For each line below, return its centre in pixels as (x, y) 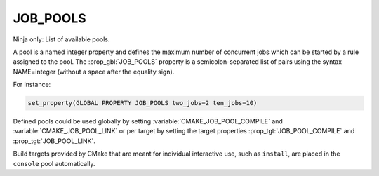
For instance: (32, 85)
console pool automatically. (54, 163)
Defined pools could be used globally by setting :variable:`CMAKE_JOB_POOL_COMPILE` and (148, 121)
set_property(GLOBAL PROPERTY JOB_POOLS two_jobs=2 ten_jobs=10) (142, 103)
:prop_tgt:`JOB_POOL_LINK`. (54, 141)
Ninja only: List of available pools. (61, 39)
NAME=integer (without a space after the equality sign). (94, 72)
